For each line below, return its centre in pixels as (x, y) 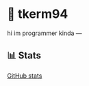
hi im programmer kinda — (44, 33)
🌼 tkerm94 (38, 14)
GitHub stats (25, 76)
